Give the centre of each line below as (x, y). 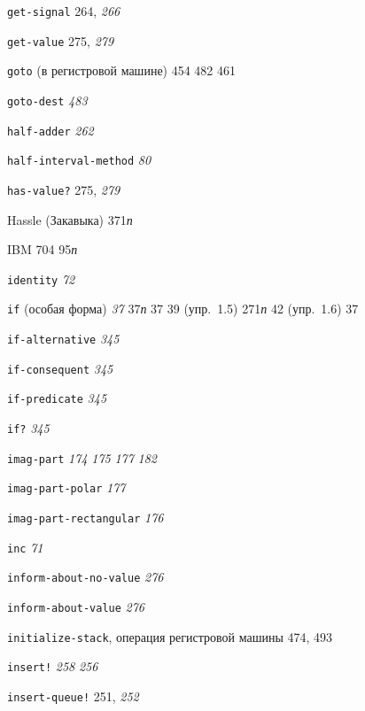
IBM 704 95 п (43, 249)
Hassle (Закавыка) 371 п (70, 219)
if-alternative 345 (63, 339)
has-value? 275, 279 (64, 189)
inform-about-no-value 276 (85, 577)
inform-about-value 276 (76, 607)
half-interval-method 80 (79, 160)
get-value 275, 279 (61, 40)
